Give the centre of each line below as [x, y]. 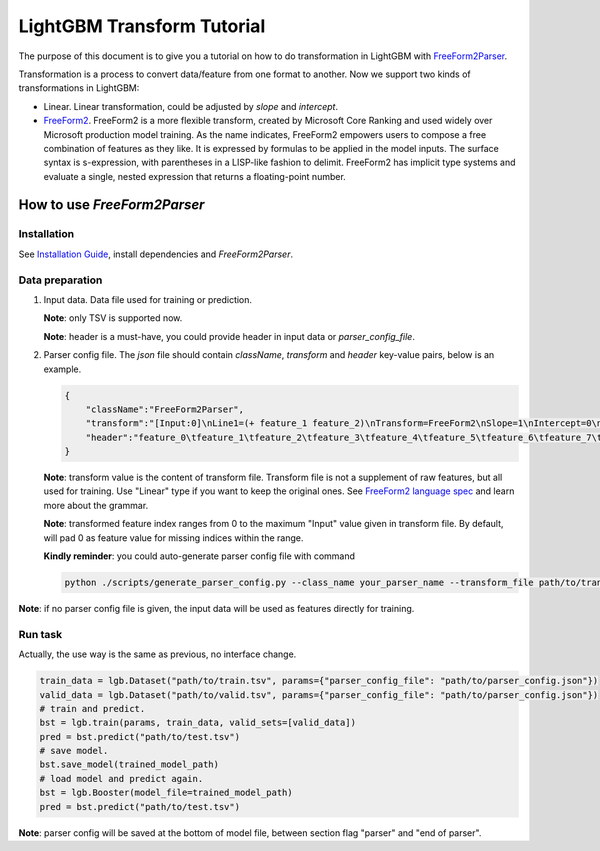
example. [62, 369]
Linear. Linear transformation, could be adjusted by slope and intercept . [191, 106]
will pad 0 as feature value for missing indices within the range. [173, 537]
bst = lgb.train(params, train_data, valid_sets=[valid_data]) [198, 723]
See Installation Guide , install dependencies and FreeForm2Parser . [156, 254]
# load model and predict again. [121, 778]
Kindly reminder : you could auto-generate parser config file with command [199, 556]
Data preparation [60, 280]
